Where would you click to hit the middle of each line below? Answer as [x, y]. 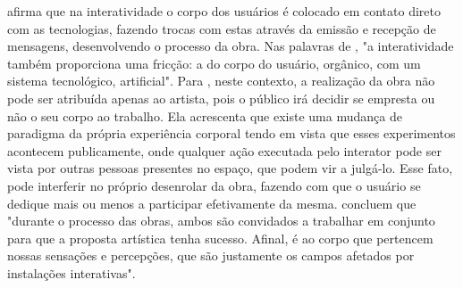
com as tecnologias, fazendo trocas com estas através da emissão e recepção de [222, 28]
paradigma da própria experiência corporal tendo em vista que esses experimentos [231, 133]
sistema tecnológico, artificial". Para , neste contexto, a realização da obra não [221, 81]
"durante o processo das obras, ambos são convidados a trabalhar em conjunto [221, 221]
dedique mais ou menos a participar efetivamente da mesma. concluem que [212, 203]
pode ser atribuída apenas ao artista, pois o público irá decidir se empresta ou [221, 98]
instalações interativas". [72, 272]
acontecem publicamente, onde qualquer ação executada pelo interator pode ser [224, 150]
